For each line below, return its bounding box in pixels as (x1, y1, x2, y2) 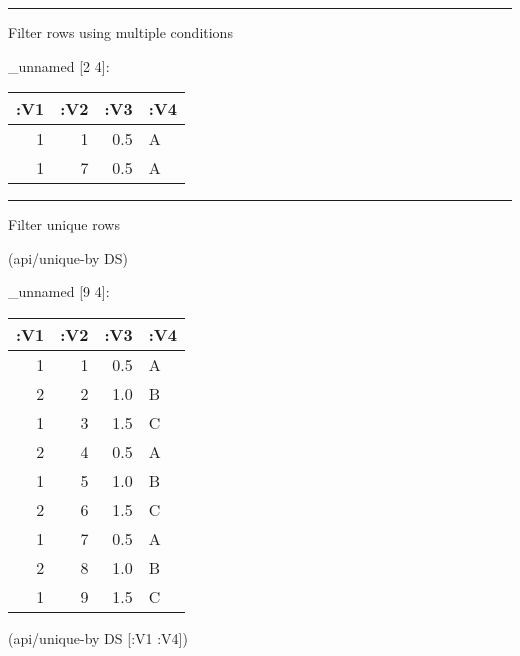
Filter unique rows (8, 214, 120, 235)
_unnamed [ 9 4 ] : (8, 281, 110, 302)
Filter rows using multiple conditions (8, 22, 233, 42)
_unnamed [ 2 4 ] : (8, 55, 110, 76)
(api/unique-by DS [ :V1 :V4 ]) (8, 627, 188, 648)
